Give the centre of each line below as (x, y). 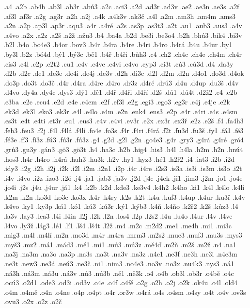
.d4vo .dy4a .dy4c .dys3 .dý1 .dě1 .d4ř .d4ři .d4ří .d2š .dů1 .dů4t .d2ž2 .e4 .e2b (120, 92)
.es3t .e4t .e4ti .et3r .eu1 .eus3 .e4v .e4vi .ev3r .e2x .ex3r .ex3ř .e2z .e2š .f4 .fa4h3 (124, 121)
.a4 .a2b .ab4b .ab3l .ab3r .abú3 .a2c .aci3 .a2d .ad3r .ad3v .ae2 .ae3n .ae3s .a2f (121, 6)
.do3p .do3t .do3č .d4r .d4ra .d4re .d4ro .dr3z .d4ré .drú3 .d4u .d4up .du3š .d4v (121, 82)
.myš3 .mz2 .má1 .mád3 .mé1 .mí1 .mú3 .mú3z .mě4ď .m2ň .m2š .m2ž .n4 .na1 (120, 244)
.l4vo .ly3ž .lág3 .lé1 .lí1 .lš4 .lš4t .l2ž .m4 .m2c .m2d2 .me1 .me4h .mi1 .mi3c (118, 225)
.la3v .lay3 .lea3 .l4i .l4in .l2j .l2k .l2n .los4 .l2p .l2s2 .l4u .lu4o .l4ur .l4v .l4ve (118, 216)
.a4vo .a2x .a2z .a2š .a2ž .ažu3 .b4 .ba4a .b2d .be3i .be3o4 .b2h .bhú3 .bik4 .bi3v (123, 35)
